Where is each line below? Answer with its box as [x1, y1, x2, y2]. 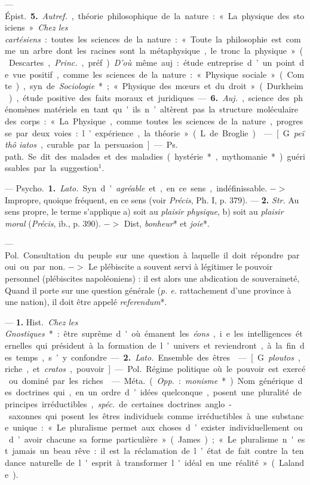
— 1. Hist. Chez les [5, 315, 78, 328]
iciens [5, 21, 25, 33]
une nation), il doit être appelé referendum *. [5, 295, 167, 308]
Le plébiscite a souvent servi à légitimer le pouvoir [88, 260, 273, 273]
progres [276, 114, 303, 127]
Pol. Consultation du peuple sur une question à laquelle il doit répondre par [5, 248, 300, 261]
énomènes [5, 103, 40, 115]
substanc [272, 409, 304, 422]
